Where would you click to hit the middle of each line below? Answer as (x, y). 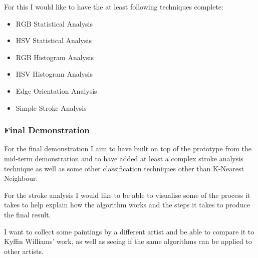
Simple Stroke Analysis (51, 107)
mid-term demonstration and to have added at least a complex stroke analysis (124, 158)
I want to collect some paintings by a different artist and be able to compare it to (129, 231)
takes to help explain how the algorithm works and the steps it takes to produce (127, 205)
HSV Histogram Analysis (54, 74)
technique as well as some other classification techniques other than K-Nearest (124, 168)
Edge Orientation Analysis (56, 90)
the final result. (28, 214)
